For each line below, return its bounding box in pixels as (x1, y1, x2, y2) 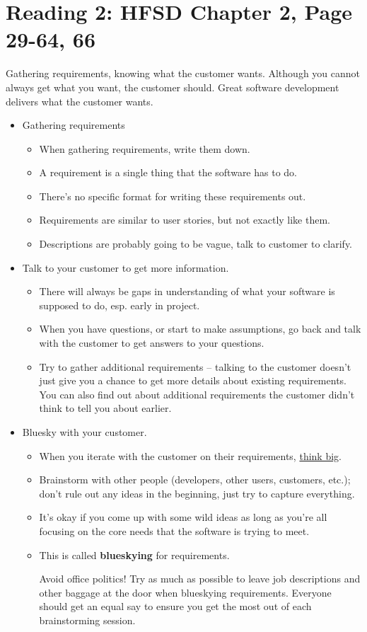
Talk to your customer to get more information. (22, 260, 229, 275)
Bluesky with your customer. (22, 425, 147, 439)
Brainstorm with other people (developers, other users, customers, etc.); (39, 472, 351, 487)
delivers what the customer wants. (6, 93, 153, 108)
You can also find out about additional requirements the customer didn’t (39, 386, 355, 401)
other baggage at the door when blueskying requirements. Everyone (39, 585, 332, 599)
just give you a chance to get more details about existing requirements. (39, 373, 346, 388)
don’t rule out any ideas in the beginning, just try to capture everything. (39, 486, 355, 500)
